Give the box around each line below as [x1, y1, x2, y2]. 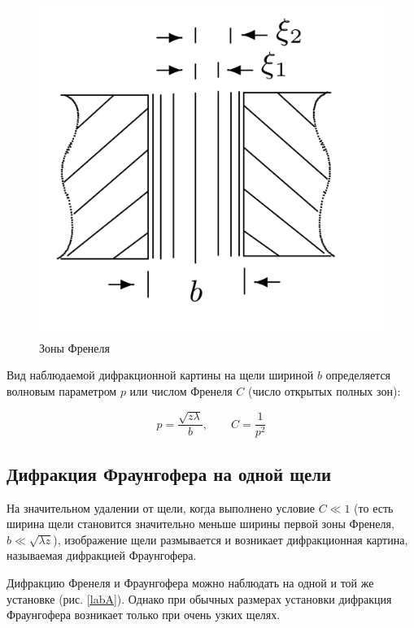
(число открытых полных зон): [247, 382, 401, 399]
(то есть [354, 499, 394, 516]
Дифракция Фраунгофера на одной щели [7, 461, 332, 486]
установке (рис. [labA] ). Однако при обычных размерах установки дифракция [7, 590, 392, 607]
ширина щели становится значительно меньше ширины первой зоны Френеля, [7, 515, 394, 532]
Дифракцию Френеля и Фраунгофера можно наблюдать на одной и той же [7, 574, 374, 591]
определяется [325, 366, 391, 383]
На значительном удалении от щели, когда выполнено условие [7, 499, 316, 516]
